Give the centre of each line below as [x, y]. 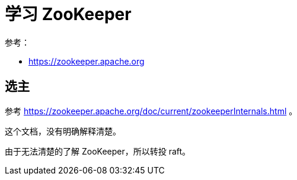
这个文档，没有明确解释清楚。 [63, 131]
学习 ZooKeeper [68, 14]
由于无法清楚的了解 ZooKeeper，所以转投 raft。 [98, 151]
